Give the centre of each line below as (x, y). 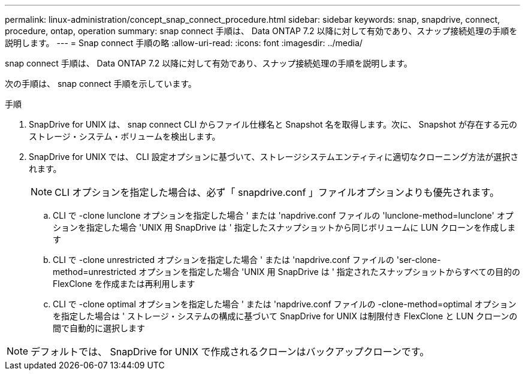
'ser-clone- (419, 260)
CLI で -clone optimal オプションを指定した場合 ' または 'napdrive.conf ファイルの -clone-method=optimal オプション (285, 304)
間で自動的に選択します (99, 328)
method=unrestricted (95, 272)
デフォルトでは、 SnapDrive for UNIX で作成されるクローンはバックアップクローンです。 (230, 352)
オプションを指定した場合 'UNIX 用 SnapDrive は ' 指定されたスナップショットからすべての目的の (329, 272)
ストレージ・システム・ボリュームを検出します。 (125, 136)
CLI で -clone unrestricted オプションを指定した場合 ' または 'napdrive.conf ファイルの (224, 260)
